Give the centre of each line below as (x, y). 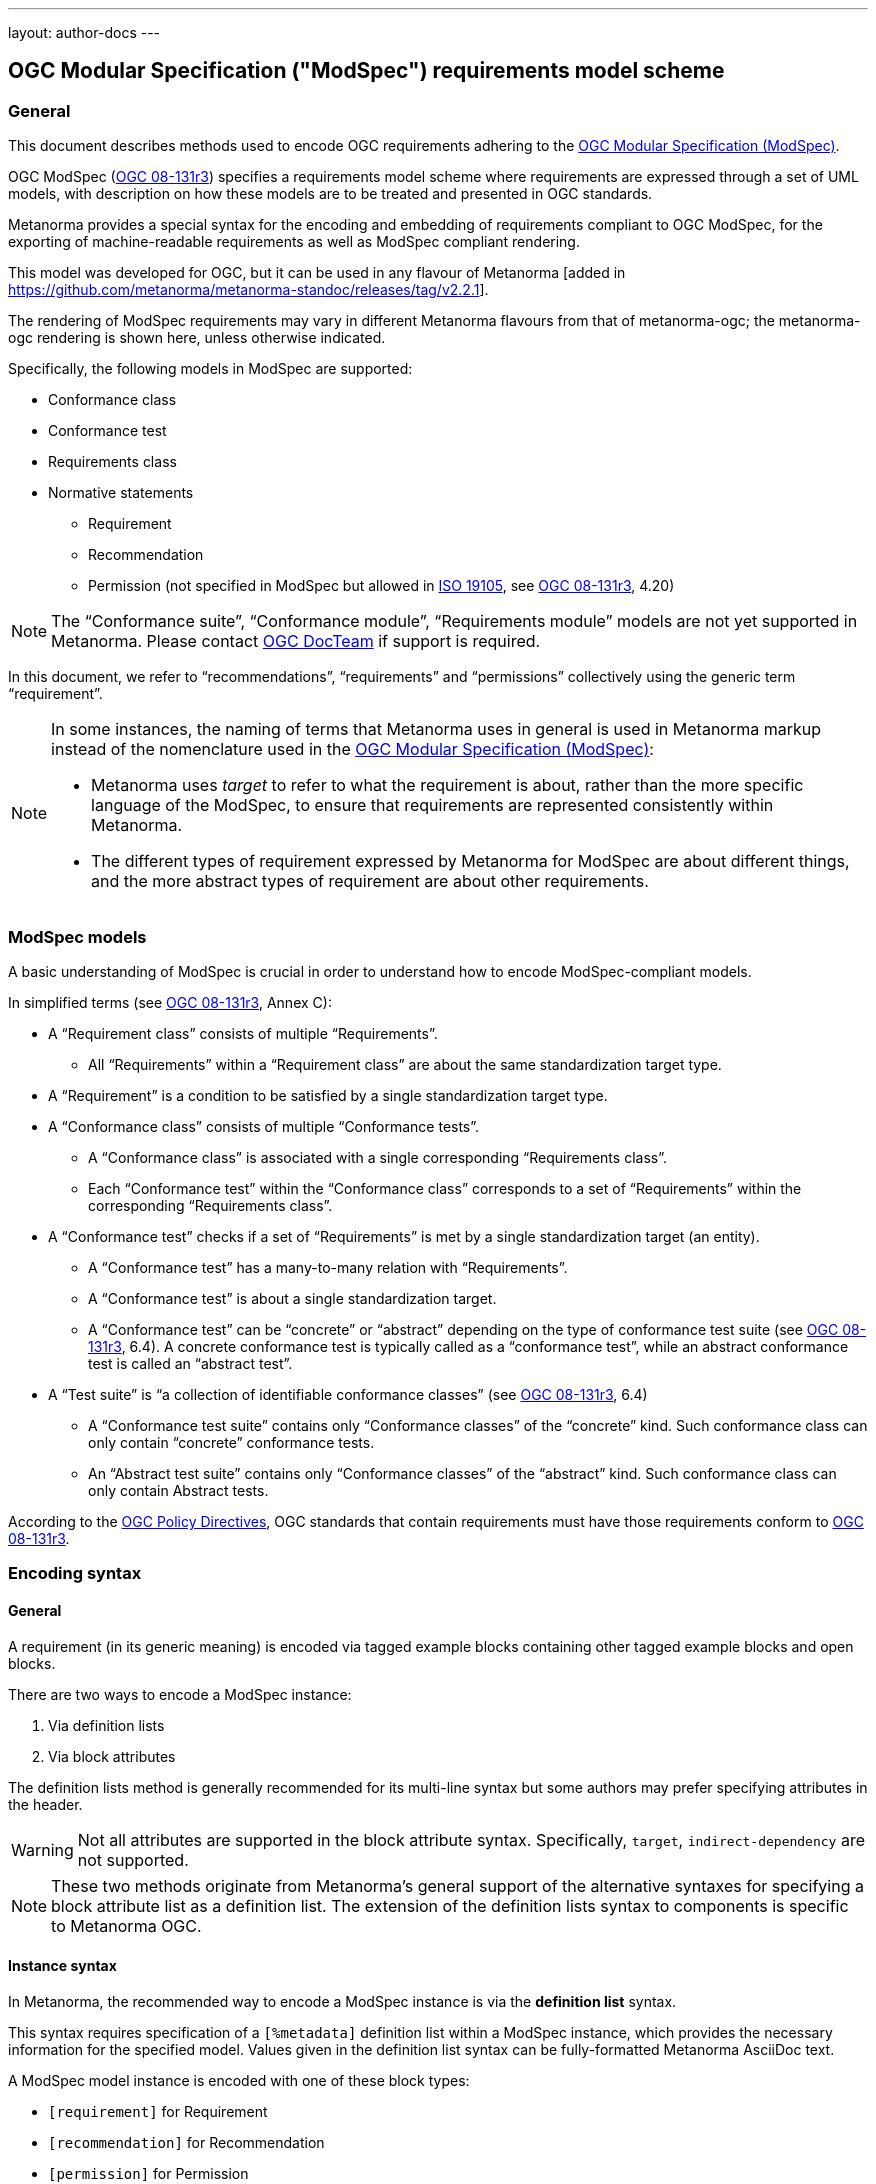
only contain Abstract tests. (178, 1490)
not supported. (133, 1859)
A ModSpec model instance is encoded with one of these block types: (239, 2080)
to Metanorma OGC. (126, 1925)
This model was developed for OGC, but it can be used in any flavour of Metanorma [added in (317, 273)
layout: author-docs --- (84, 32)
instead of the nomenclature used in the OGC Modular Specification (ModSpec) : (352, 749)
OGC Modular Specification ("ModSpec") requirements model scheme (366, 71)
